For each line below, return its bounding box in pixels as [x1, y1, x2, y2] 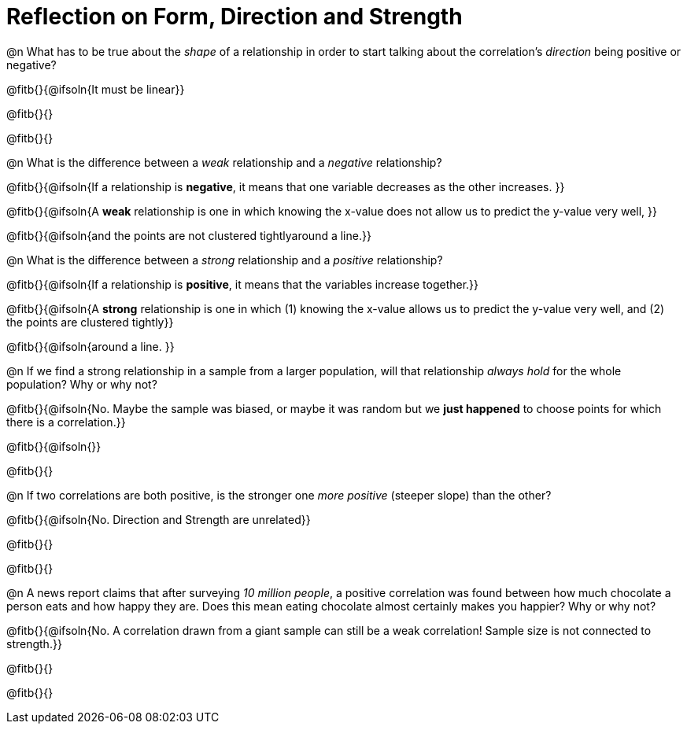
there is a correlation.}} [6, 415, 126, 429]
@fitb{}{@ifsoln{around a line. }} [6, 339, 175, 353]
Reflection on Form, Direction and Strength [6, 3, 463, 30]
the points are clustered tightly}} [6, 315, 174, 329]
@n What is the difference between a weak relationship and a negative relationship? [6, 155, 442, 169]
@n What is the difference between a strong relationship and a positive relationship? [6, 253, 443, 267]
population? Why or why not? [6, 377, 157, 391]
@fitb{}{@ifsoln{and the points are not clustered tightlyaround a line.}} [6, 228, 371, 242]
